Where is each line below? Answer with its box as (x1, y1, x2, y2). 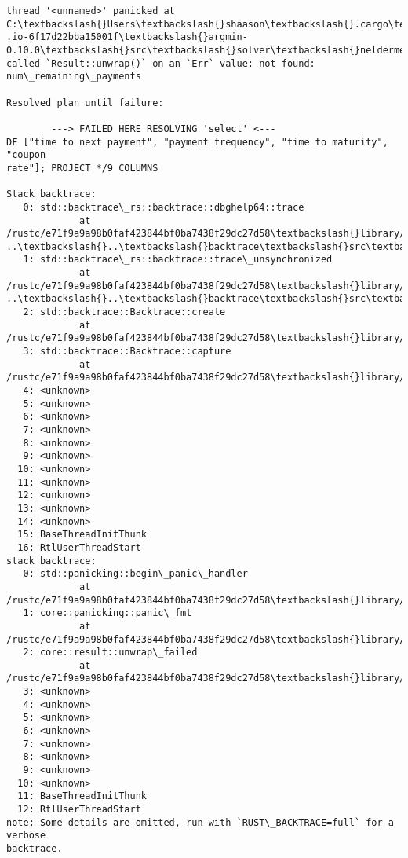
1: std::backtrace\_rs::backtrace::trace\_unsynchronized (23, 254, 333, 266)
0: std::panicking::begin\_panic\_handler (23, 568, 248, 580)
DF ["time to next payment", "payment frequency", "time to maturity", (6, 136, 388, 148)
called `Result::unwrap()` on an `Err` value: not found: (6, 57, 315, 69)
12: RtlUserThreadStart (17, 804, 141, 816)
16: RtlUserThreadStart (17, 541, 141, 553)
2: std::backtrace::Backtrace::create (23, 306, 226, 318)
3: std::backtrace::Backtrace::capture (23, 346, 231, 357)
